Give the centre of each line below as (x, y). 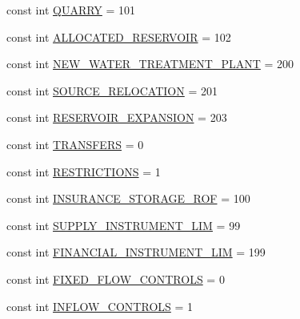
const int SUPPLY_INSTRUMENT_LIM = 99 (124, 225)
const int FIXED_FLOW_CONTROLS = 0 (116, 279)
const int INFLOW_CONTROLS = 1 (100, 306)
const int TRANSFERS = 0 (75, 144)
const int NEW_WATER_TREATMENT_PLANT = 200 (150, 64)
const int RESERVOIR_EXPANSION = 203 (117, 117)
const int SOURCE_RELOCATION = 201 (112, 90)
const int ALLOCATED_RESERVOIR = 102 (119, 36)
